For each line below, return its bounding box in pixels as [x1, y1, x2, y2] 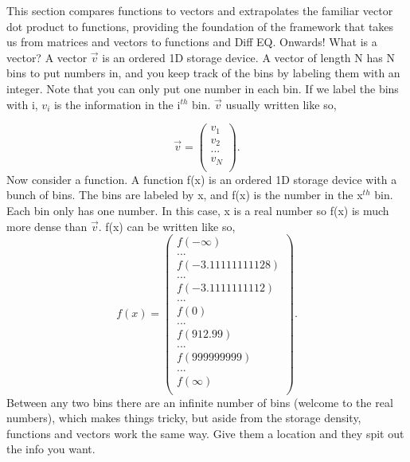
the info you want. [6, 440, 96, 457]
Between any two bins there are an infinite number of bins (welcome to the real [6, 393, 393, 410]
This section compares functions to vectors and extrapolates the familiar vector [6, 2, 393, 18]
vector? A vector [6, 49, 88, 65]
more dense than [6, 217, 88, 234]
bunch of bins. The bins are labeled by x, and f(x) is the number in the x [6, 186, 363, 203]
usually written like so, [225, 96, 337, 112]
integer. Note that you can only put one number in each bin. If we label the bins [6, 80, 399, 96]
